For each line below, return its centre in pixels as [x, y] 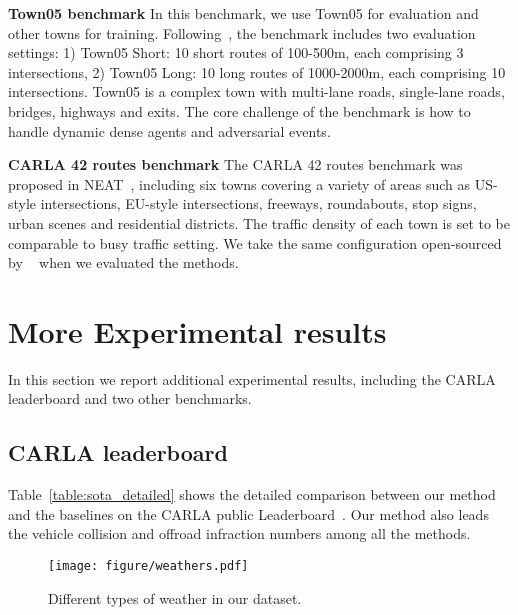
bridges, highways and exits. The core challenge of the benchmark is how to [239, 110]
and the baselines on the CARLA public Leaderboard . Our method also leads [248, 513]
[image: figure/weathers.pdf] [148, 566]
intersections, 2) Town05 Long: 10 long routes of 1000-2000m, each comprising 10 [257, 71]
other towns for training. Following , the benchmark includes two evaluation [242, 32]
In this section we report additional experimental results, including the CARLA [252, 378]
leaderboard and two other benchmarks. [130, 398]
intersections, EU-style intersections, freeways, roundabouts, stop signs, [258, 203]
